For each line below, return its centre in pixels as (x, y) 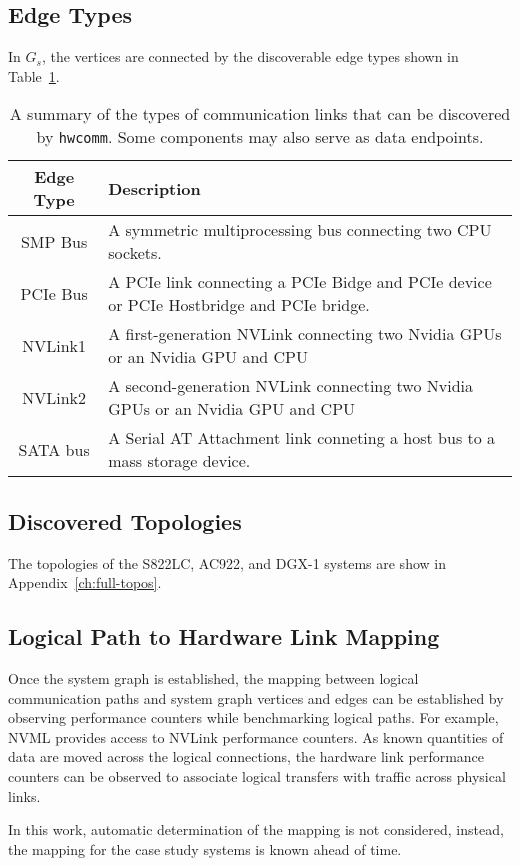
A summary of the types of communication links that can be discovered (260, 114)
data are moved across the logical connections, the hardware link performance (246, 756)
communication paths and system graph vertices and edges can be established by (256, 697)
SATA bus (54, 449)
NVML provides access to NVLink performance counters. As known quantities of (256, 736)
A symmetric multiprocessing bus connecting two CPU (300, 230)
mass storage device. (179, 461)
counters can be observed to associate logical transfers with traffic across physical (257, 775)
